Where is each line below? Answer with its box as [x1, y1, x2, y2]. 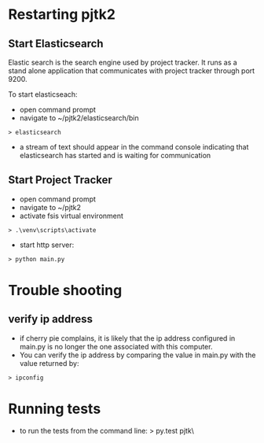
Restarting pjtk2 [8, 6, 116, 24]
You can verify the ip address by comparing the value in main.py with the [19, 350, 256, 360]
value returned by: [19, 358, 79, 367]
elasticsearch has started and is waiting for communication [19, 151, 211, 160]
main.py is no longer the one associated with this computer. [19, 341, 213, 351]
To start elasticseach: [8, 90, 78, 99]
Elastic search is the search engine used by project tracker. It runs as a [8, 57, 237, 67]
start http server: [19, 240, 75, 249]
